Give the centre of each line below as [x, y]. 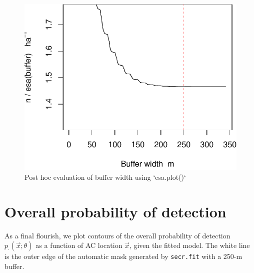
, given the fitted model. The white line [189, 245]
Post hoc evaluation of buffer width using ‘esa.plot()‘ [105, 177]
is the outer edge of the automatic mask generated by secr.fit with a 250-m [123, 256]
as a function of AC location [79, 245]
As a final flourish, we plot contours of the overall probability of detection [117, 235]
